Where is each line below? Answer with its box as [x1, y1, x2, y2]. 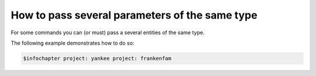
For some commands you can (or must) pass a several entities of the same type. [11, 29, 205, 36]
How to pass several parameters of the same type [11, 9, 257, 21]
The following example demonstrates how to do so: [11, 39, 135, 46]
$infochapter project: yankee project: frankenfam [23, 55, 172, 61]
